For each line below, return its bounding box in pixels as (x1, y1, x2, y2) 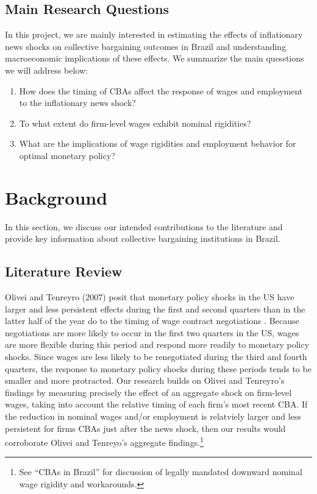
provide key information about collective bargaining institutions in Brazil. (5, 232, 280, 245)
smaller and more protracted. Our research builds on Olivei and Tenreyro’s (5, 374, 285, 387)
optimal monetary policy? (19, 149, 115, 161)
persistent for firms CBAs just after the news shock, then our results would (5, 422, 286, 434)
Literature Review (5, 262, 123, 281)
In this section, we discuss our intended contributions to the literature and (5, 220, 283, 233)
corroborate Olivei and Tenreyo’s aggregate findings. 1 (5, 434, 204, 448)
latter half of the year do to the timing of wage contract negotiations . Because (5, 314, 299, 327)
